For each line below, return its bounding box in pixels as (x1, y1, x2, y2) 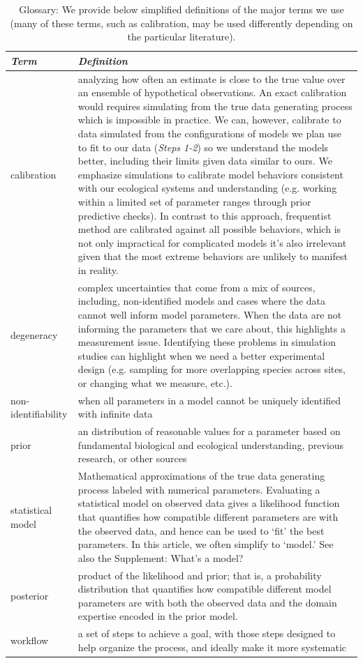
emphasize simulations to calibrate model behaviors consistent (77, 167, 343, 181)
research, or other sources (77, 451, 187, 466)
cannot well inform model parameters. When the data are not (77, 307, 342, 321)
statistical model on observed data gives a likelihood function (77, 496, 340, 510)
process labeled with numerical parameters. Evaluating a (77, 482, 320, 496)
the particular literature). (127, 29, 236, 44)
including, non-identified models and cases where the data (77, 294, 326, 308)
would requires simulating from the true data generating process (77, 98, 353, 113)
